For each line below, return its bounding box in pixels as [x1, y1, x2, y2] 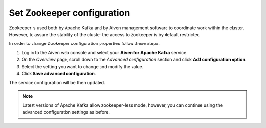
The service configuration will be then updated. [9, 80, 105, 85]
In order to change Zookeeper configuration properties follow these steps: [9, 41, 160, 46]
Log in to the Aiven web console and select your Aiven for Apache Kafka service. [21, 49, 188, 55]
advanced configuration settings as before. [22, 109, 110, 115]
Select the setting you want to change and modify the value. [21, 63, 144, 69]
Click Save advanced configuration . [21, 70, 96, 76]
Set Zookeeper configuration [9, 7, 130, 18]
